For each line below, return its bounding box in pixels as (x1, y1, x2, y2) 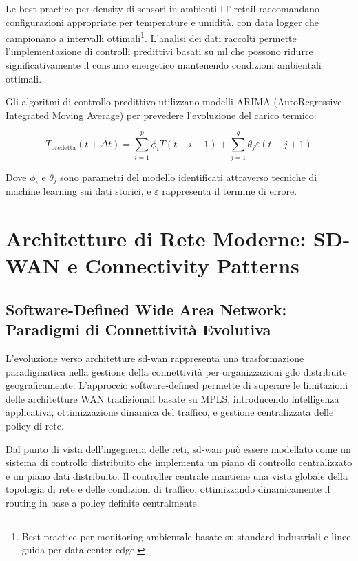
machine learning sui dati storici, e (6, 184, 151, 198)
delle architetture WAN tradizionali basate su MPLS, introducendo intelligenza (6, 391, 339, 405)
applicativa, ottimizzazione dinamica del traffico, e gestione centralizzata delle (6, 405, 334, 419)
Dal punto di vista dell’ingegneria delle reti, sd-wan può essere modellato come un (6, 441, 351, 456)
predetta (51, 144, 76, 151)
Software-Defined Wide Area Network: (6, 298, 287, 319)
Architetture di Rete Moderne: (6, 224, 306, 253)
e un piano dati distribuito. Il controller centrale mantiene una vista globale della (6, 468, 348, 483)
